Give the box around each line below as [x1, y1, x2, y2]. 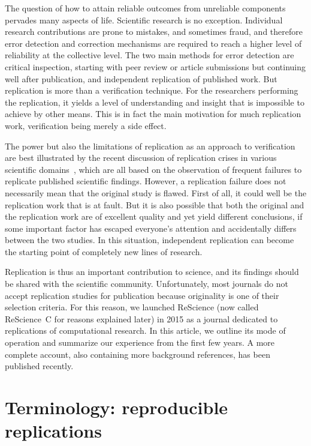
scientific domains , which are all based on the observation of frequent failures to [5, 163, 302, 175]
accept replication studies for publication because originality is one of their [5, 289, 279, 301]
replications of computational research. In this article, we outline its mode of [5, 324, 286, 337]
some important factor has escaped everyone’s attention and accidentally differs [5, 221, 297, 234]
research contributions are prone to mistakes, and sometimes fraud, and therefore [5, 25, 303, 38]
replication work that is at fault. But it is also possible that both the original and [5, 198, 304, 211]
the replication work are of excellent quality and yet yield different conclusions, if [5, 210, 303, 223]
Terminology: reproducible [5, 395, 228, 419]
